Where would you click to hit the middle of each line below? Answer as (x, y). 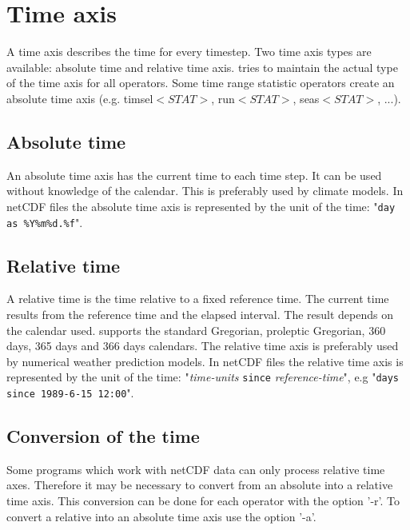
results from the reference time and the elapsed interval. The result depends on (200, 314)
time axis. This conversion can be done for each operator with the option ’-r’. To (203, 501)
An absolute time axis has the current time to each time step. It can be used (194, 175)
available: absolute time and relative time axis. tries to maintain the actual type (202, 67)
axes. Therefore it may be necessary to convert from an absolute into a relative (200, 485)
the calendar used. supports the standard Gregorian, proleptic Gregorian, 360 (196, 330)
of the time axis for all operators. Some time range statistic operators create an (201, 83)
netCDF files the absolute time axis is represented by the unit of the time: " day (201, 206)
